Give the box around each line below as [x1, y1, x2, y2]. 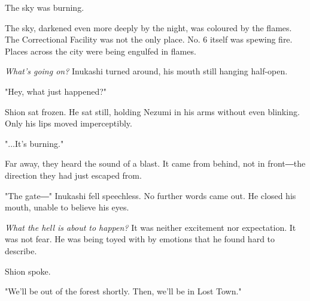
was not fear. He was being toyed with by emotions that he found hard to [5, 233, 275, 245]
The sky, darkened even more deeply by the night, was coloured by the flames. [5, 21, 292, 34]
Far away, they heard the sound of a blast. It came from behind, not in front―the [5, 157, 306, 170]
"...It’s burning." [5, 137, 64, 149]
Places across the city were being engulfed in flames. [5, 44, 196, 57]
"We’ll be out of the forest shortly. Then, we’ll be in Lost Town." [5, 285, 242, 297]
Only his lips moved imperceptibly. [5, 117, 132, 130]
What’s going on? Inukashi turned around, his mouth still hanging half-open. [5, 65, 288, 77]
